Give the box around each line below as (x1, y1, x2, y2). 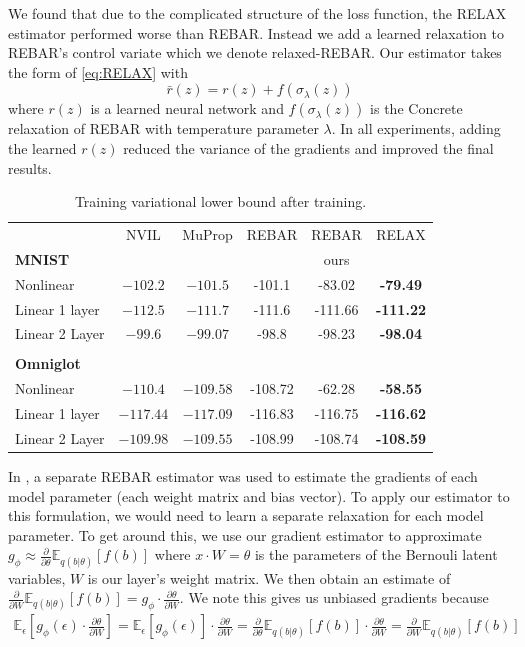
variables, (8, 567, 66, 588)
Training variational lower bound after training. (74, 191, 367, 212)
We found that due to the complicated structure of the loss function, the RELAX (8, 3, 507, 23)
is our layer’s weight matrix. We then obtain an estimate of (87, 567, 451, 588)
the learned (8, 137, 77, 158)
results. (8, 157, 52, 178)
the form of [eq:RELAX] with (8, 61, 188, 82)
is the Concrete (370, 98, 463, 119)
